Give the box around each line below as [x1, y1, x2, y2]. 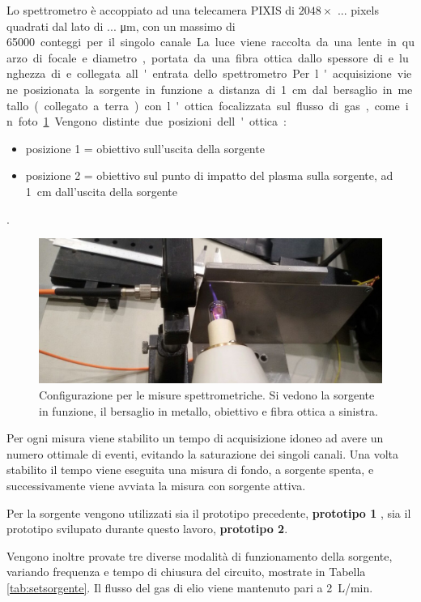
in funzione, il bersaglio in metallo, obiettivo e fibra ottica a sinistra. [39, 402, 378, 419]
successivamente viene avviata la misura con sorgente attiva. [6, 476, 306, 493]
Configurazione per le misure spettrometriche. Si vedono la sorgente [39, 386, 375, 403]
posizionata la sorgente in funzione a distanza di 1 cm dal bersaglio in [23, 80, 393, 97]
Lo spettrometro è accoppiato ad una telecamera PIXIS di [6, 2, 296, 18]
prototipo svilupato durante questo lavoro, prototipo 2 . [6, 520, 288, 537]
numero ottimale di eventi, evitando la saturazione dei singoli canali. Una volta [6, 445, 399, 462]
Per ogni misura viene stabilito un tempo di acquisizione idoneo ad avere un [6, 429, 384, 446]
